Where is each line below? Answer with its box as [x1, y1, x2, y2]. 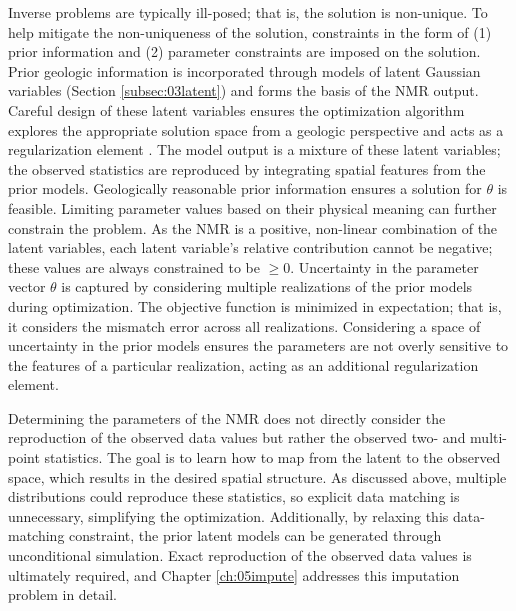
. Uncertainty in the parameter [290, 256, 479, 277]
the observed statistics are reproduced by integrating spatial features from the [8, 158, 486, 179]
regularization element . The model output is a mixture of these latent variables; [8, 139, 501, 160]
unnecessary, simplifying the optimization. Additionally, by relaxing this [8, 505, 449, 526]
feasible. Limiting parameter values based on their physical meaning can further [8, 197, 497, 218]
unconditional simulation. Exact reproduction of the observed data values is [8, 545, 472, 566]
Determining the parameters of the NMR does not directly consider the [8, 407, 446, 428]
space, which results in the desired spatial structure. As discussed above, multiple [8, 466, 507, 487]
